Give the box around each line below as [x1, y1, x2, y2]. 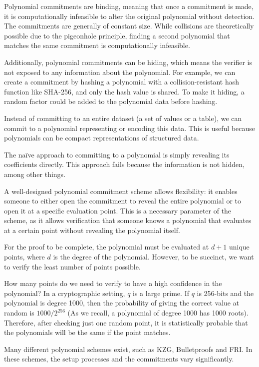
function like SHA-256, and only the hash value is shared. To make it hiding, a [4, 86, 245, 96]
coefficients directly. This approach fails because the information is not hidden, [4, 159, 245, 169]
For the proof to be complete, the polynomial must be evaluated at [4, 241, 209, 252]
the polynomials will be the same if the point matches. [4, 327, 171, 337]
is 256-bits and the [197, 287, 254, 298]
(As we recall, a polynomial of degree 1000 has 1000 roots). [67, 307, 249, 318]
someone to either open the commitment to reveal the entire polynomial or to [4, 195, 242, 206]
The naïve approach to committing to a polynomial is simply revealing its [4, 149, 230, 159]
